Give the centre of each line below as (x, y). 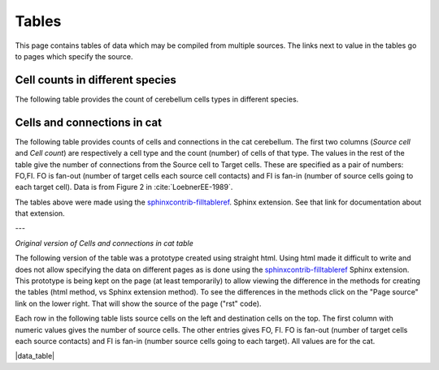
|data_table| (35, 356)
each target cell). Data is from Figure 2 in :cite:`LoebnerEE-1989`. (124, 187)
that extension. (40, 213)
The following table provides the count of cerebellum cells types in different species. (157, 99)
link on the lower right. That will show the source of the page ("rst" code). (138, 303)
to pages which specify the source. (74, 56)
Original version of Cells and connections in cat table (104, 243)
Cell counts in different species (96, 80)
